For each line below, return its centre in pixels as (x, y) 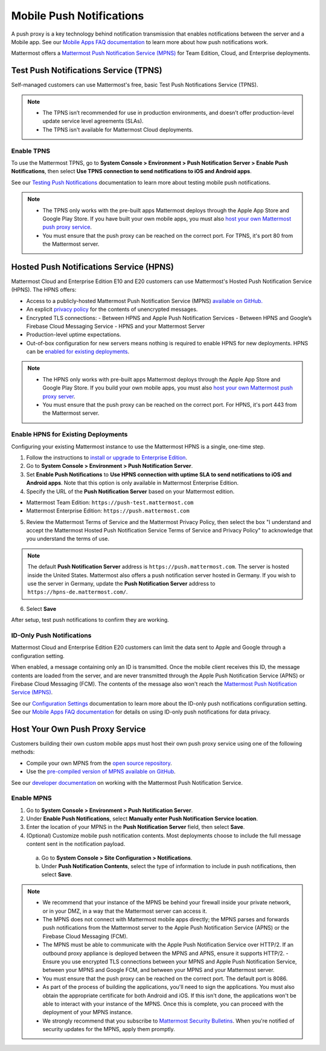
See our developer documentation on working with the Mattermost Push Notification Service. (127, 782)
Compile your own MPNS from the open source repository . (99, 763)
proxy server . (59, 396)
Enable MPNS (32, 798)
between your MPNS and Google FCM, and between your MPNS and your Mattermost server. (158, 970)
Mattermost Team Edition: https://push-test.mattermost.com (110, 502)
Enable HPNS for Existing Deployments (69, 435)
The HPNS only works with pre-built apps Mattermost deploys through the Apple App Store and (161, 379)
